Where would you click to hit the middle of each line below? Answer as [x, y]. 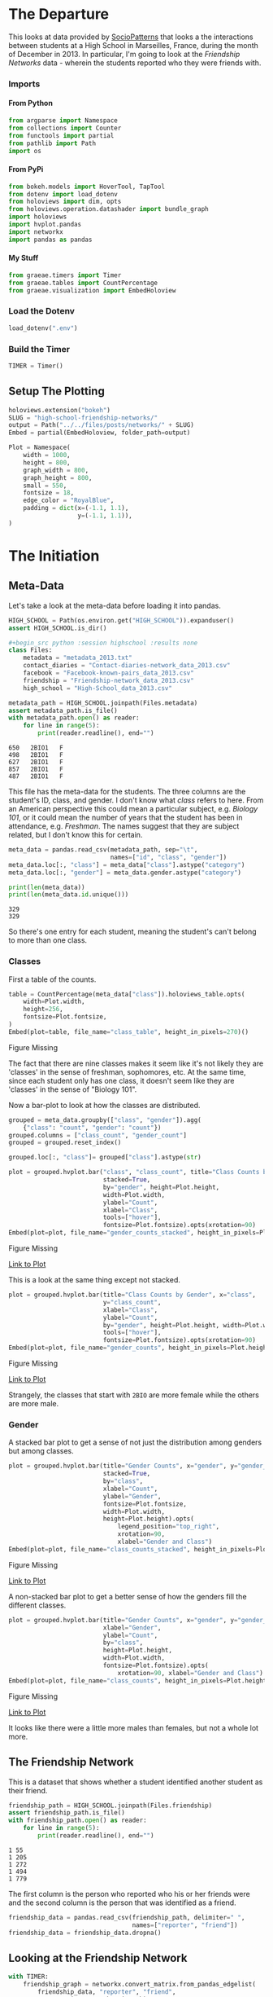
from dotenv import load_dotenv [63, 194]
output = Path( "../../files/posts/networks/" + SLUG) [102, 425]
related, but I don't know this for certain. [76, 835]
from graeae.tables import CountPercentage [83, 283]
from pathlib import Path [52, 143]
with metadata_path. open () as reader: [74, 718]
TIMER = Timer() [36, 366]
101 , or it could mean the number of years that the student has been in [126, 817]
